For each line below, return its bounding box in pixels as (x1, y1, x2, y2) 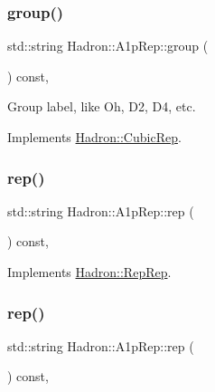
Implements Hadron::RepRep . (7, 263, 172, 281)
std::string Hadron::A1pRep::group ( (7, 36, 209, 55)
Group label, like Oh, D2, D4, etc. (7, 97, 196, 116)
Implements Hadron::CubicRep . (7, 128, 182, 146)
